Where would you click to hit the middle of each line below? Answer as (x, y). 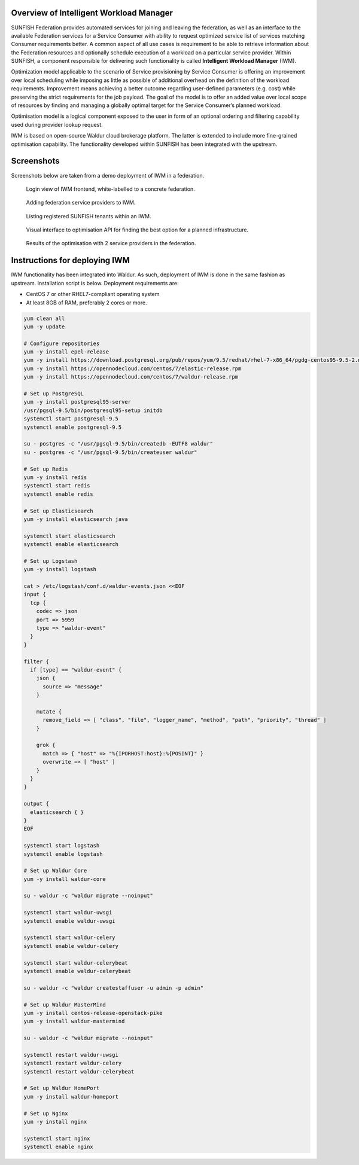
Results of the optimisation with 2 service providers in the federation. (111, 243)
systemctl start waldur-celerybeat (76, 963)
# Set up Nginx (46, 1113)
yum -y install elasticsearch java (76, 519)
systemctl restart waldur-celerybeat (79, 1071)
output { (36, 804)
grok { (46, 745)
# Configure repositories (62, 343)
